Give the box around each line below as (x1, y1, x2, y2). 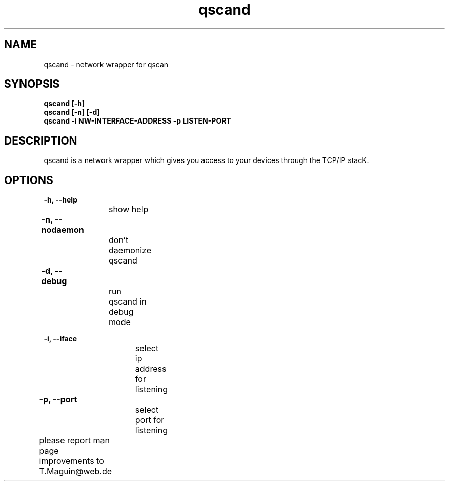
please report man (39, 435, 110, 446)
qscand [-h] (44, 99, 85, 108)
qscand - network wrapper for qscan (44, 59, 169, 69)
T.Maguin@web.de (39, 466, 112, 477)
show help (109, 204, 149, 215)
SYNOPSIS (4, 77, 60, 91)
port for (135, 415, 165, 426)
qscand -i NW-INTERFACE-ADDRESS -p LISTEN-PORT (44, 116, 231, 126)
